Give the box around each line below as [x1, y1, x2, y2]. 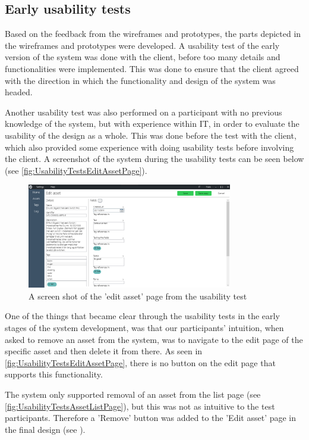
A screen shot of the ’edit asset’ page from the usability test [29, 289, 247, 302]
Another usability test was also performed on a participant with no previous [5, 105, 282, 118]
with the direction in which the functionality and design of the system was [5, 74, 276, 86]
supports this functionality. [5, 368, 103, 380]
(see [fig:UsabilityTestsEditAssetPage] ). [5, 164, 147, 176]
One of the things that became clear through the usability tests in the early [5, 310, 280, 322]
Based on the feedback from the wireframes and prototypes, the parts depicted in [5, 27, 301, 40]
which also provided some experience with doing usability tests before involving [5, 141, 294, 153]
